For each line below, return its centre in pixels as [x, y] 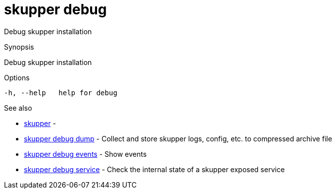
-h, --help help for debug [61, 93]
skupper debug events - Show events [85, 154]
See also [18, 108]
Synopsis [19, 47]
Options [17, 77]
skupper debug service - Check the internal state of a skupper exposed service [154, 169]
